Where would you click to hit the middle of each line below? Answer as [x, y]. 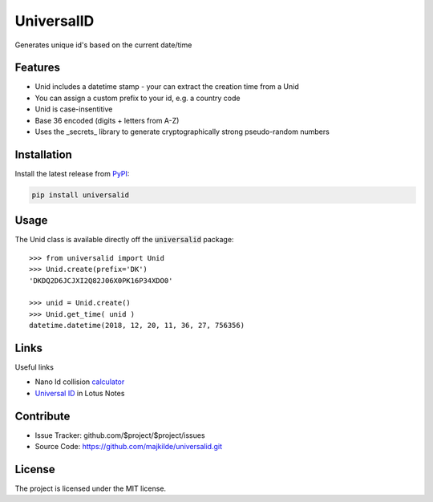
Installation [43, 154]
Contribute [42, 416]
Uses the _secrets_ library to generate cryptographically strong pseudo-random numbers [182, 132]
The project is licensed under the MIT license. [91, 488]
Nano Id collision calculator [80, 382]
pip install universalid [81, 195]
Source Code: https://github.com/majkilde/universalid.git [128, 447]
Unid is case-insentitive [74, 109]
